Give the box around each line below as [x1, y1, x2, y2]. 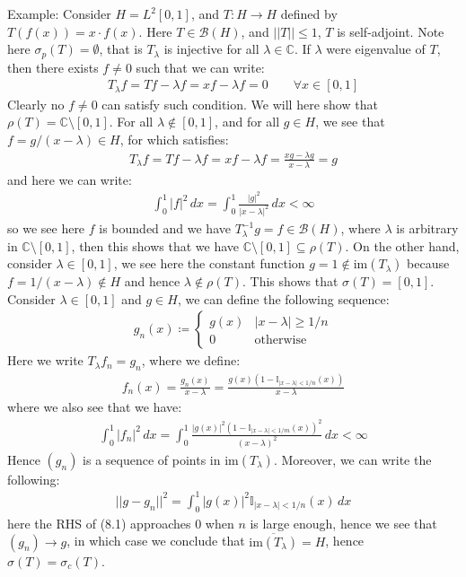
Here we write [7, 351, 84, 370]
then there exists [7, 57, 99, 76]
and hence [124, 272, 180, 291]
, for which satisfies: [119, 129, 229, 148]
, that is [99, 39, 143, 58]
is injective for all [163, 39, 259, 58]
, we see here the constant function [113, 254, 305, 273]
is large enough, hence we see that [250, 513, 437, 532]
